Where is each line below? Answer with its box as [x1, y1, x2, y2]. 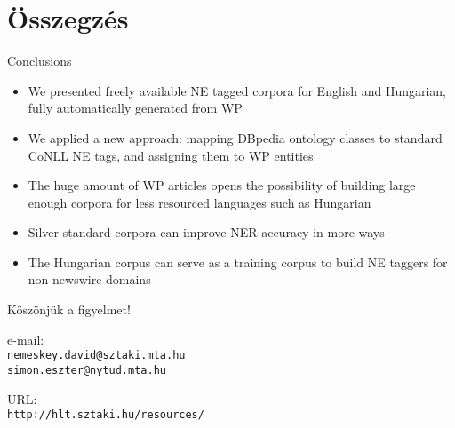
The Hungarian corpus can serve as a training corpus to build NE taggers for [28, 252, 448, 271]
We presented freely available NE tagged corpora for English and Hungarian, [28, 81, 447, 99]
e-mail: [7, 329, 44, 348]
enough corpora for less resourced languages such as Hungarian [28, 193, 371, 211]
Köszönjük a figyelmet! [7, 300, 131, 319]
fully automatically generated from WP [28, 99, 243, 117]
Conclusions [7, 52, 72, 70]
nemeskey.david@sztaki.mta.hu [7, 349, 186, 362]
